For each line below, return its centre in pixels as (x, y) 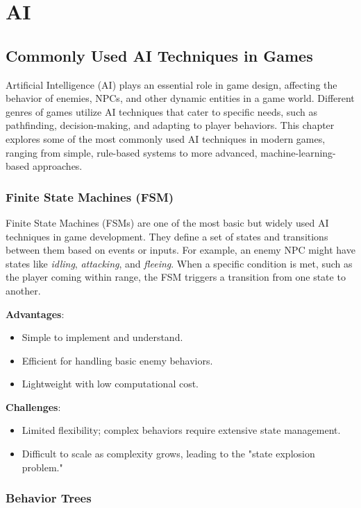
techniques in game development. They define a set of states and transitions (167, 236)
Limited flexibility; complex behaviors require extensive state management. (181, 430)
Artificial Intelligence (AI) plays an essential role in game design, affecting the (171, 84)
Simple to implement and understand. (102, 337)
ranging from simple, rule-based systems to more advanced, (132, 152)
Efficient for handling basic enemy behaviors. (117, 360)
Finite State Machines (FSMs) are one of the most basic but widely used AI (167, 222)
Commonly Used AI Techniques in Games (159, 55)
